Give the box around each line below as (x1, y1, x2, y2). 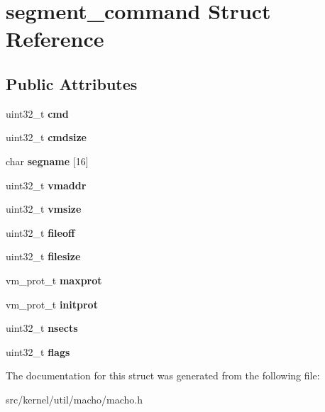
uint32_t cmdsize (6, 130, 87, 145)
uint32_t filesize (6, 249, 81, 264)
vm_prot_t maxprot (6, 272, 102, 287)
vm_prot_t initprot (6, 296, 98, 311)
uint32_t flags (6, 344, 70, 359)
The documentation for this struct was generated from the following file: (6, 368, 320, 383)
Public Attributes (6, 72, 138, 94)
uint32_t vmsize (6, 201, 82, 216)
